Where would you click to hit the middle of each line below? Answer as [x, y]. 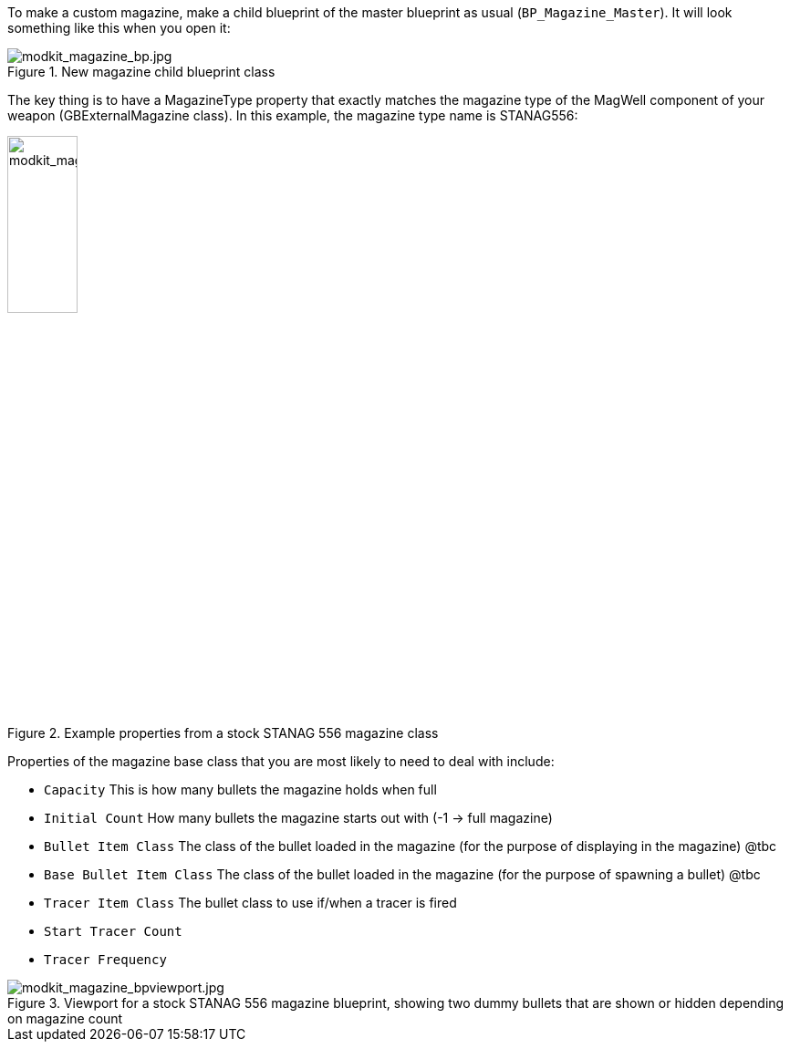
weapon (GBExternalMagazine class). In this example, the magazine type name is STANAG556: [293, 115]
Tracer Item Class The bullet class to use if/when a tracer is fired [250, 902]
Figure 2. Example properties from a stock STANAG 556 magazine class [223, 732]
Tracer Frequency [105, 959]
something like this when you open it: [119, 28]
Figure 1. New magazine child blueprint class [141, 72]
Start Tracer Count [113, 931]
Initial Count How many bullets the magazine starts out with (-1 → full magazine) [298, 817]
